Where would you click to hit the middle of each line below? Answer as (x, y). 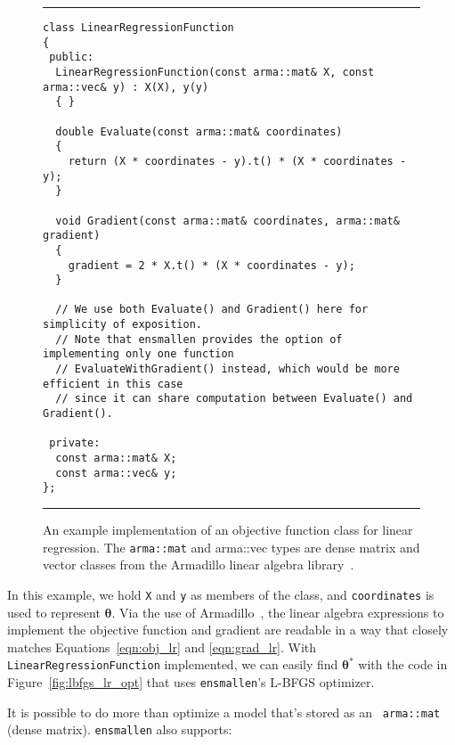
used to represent (54, 612)
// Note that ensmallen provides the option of (199, 339)
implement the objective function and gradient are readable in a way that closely (228, 630)
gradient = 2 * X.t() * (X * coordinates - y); (211, 265)
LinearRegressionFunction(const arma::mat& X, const (215, 72)
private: (75, 443)
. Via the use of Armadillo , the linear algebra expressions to (278, 612)
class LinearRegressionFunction (138, 28)
